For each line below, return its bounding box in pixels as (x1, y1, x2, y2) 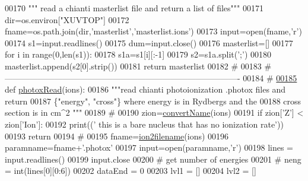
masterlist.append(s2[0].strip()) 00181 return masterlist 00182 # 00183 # (5, 59, 272, 72)
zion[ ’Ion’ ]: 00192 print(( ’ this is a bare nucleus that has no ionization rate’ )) (5, 118, 284, 130)
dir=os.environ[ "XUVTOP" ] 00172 (5, 13, 129, 26)
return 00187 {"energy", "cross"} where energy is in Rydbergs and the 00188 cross (5, 94, 301, 107)
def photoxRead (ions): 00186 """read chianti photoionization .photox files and (5, 83, 286, 96)
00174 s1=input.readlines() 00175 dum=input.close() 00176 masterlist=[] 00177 (5, 36, 293, 49)
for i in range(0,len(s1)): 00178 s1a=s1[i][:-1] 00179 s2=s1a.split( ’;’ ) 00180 (5, 48, 271, 61)
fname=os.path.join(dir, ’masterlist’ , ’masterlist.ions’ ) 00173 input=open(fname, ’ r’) (5, 25, 302, 37)
